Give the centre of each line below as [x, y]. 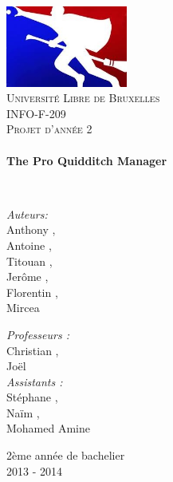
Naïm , [23, 412]
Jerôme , [28, 277]
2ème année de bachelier [66, 455]
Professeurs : [38, 334]
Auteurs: [27, 213]
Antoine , [29, 245]
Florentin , [32, 292]
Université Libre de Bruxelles [83, 98]
